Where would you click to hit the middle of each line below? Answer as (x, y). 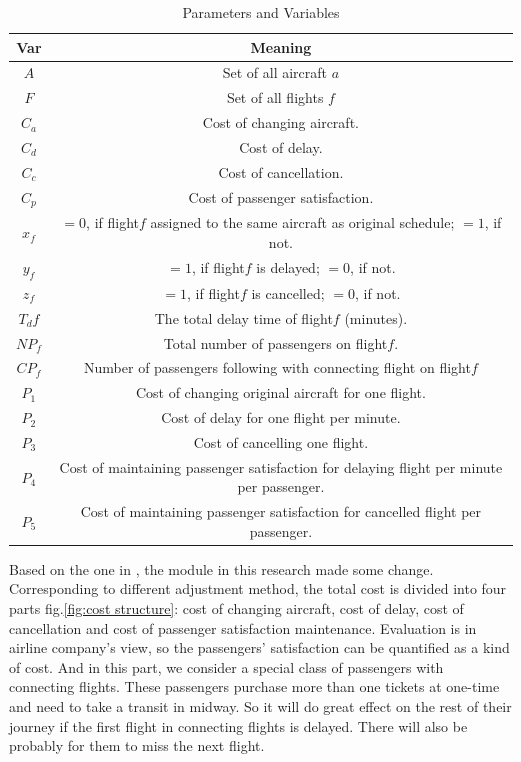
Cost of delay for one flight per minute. (281, 417)
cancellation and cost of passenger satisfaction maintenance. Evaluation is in (243, 627)
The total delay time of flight (243, 317)
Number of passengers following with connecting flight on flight (277, 367)
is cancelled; (288, 292)
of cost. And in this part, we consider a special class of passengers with (226, 666)
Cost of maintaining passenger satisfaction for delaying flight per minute (281, 466)
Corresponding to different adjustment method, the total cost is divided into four (258, 588)
